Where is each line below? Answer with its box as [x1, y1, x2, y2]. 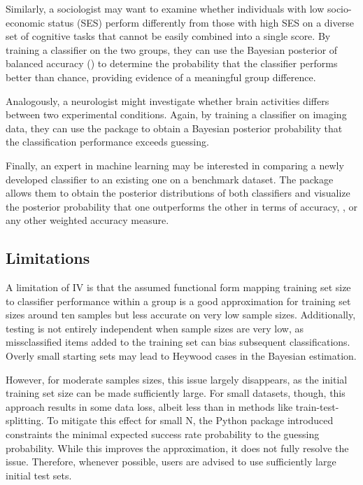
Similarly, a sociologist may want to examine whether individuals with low [6, 1, 325, 15]
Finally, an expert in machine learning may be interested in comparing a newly [6, 157, 344, 172]
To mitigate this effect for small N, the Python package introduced [47, 413, 334, 428]
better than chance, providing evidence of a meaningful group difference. [6, 69, 316, 84]
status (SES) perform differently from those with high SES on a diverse [48, 15, 354, 29]
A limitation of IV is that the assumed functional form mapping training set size [6, 280, 351, 295]
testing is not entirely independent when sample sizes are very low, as [6, 321, 304, 335]
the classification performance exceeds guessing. [6, 134, 209, 149]
